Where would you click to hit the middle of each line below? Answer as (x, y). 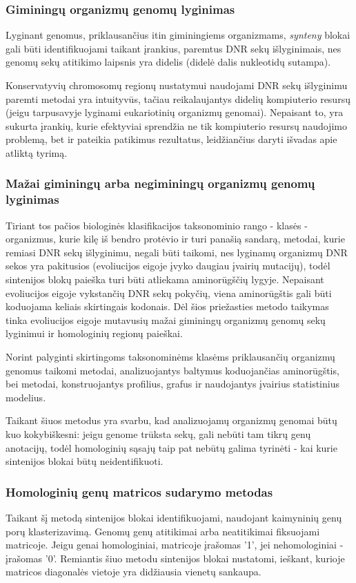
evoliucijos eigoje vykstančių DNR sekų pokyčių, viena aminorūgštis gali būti (169, 293)
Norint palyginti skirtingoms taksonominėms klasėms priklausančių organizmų (170, 357)
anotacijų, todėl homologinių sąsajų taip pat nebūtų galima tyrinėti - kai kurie (171, 447)
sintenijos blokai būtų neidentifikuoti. (85, 461)
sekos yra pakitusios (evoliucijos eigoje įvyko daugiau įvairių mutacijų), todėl (168, 266)
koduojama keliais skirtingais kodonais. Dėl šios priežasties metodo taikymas (167, 306)
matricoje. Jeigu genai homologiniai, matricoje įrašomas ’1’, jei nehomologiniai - (175, 545)
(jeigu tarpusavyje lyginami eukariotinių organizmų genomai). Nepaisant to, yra (175, 112)
